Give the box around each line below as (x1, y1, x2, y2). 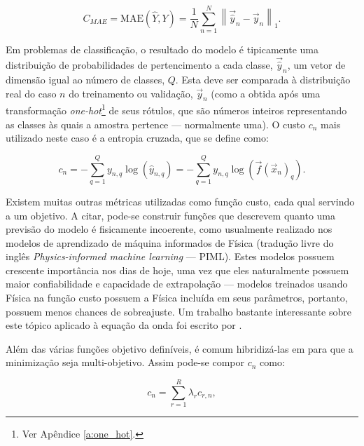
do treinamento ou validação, (69, 86, 193, 100)
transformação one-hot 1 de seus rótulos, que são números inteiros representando (6, 101, 347, 117)
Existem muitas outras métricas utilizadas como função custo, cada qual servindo (6, 194, 355, 208)
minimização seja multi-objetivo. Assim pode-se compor (6, 355, 244, 370)
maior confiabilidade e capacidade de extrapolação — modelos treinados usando (6, 276, 348, 291)
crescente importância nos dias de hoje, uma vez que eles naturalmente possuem (6, 262, 349, 277)
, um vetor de (287, 58, 346, 72)
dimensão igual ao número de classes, (6, 72, 165, 86)
